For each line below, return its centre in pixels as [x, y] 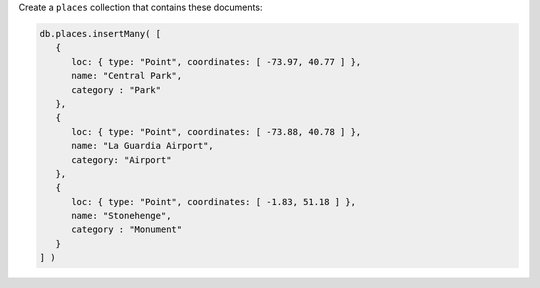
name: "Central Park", [127, 76]
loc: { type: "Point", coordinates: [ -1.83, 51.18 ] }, [214, 201]
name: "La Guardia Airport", [142, 146]
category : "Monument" [127, 229]
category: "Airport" [121, 159]
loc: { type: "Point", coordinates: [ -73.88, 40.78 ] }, [216, 131]
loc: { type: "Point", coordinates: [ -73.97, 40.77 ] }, [216, 61]
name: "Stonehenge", [121, 216]
